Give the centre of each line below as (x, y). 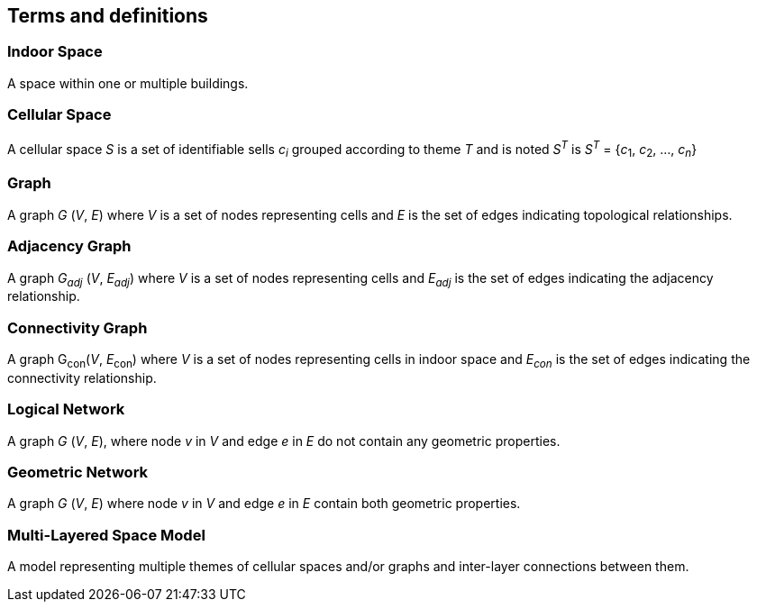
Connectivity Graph (78, 327)
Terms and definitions (108, 16)
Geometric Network (78, 472)
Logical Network (66, 409)
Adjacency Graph (69, 246)
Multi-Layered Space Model (106, 535)
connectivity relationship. (82, 377)
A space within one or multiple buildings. (128, 83)
